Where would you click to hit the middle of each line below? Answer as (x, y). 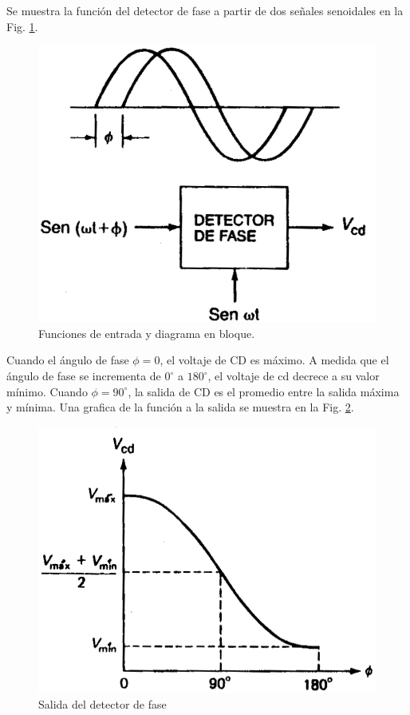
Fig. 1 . (22, 26)
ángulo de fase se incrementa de (84, 376)
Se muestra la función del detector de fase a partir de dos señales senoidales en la (205, 10)
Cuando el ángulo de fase (68, 360)
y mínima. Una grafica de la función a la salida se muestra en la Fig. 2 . (180, 407)
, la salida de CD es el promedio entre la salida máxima (264, 391)
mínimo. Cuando (47, 391)
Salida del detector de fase (102, 704)
